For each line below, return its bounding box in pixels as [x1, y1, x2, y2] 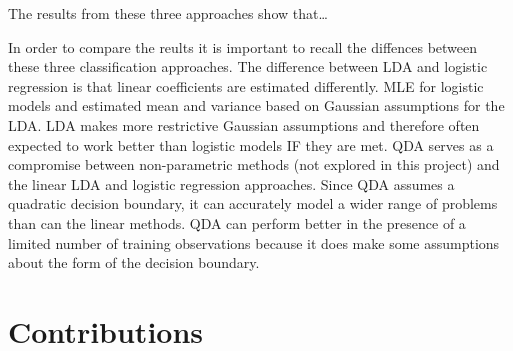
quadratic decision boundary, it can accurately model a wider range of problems [8, 193, 498, 214]
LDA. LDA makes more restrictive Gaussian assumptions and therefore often [8, 114, 480, 135]
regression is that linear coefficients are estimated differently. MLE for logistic [8, 75, 484, 96]
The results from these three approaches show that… [8, 3, 328, 23]
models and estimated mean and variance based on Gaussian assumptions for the [8, 95, 505, 116]
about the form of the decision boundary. [8, 252, 260, 273]
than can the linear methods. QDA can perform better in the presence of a [8, 212, 466, 233]
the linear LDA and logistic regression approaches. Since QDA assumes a [8, 173, 455, 194]
